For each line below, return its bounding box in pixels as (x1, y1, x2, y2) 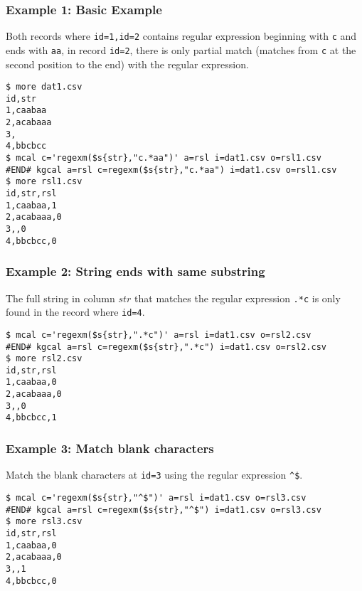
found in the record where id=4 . (6, 304, 145, 319)
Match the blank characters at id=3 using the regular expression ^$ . (6, 467, 303, 482)
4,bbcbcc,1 (6, 412, 57, 423)
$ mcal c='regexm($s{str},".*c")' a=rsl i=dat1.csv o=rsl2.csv (6, 329, 312, 340)
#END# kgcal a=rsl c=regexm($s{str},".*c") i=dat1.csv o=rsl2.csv (6, 341, 327, 352)
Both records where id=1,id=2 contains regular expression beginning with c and (6, 28, 357, 43)
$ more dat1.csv (6, 82, 82, 92)
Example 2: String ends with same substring (6, 262, 265, 280)
